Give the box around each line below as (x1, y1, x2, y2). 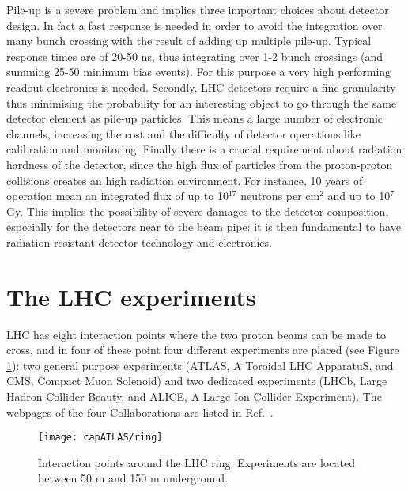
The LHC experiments (6, 280, 256, 312)
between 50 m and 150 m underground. (38, 470, 229, 486)
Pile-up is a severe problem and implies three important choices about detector (6, 2, 389, 17)
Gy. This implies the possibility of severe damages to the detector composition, (6, 202, 389, 219)
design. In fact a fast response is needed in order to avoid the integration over (6, 17, 383, 33)
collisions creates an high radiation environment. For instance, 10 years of (6, 172, 363, 188)
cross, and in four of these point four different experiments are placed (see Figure (6, 342, 399, 358)
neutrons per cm (240, 187, 320, 204)
